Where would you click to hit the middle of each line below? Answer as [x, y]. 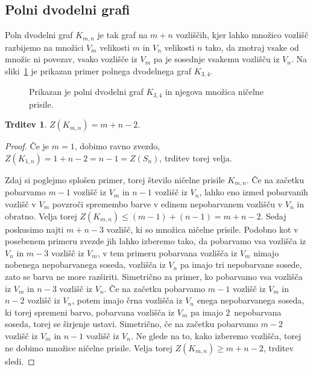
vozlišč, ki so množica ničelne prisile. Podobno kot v [202, 229]
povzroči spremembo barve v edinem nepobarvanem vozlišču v [167, 203]
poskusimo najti [34, 229]
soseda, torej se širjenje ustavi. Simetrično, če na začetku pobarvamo [131, 324]
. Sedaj [273, 216]
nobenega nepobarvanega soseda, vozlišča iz [85, 265]
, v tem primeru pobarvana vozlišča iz [167, 252]
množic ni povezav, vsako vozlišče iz [71, 59]
